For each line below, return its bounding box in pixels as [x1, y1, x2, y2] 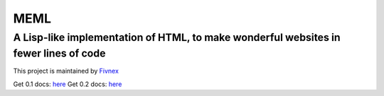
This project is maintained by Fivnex [13, 67, 119, 76]
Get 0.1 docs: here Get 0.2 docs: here [13, 80, 122, 88]
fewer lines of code [13, 47, 106, 60]
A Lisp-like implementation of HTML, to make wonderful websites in [13, 31, 341, 44]
